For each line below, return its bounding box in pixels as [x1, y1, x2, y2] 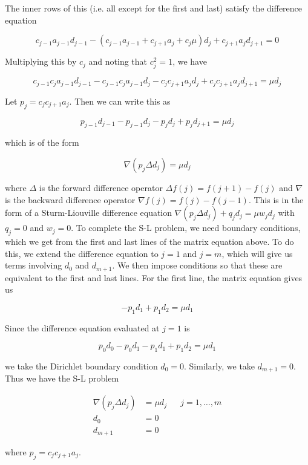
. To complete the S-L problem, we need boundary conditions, [71, 221, 301, 234]
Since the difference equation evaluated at [5, 321, 160, 334]
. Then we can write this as [69, 94, 171, 107]
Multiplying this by [5, 55, 77, 68]
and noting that [88, 55, 148, 68]
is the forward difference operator [39, 181, 163, 193]
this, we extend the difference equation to [5, 247, 159, 259]
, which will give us [221, 247, 293, 259]
